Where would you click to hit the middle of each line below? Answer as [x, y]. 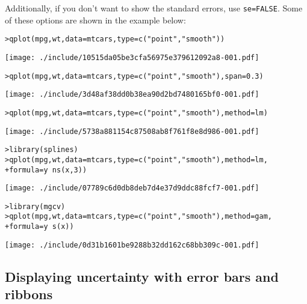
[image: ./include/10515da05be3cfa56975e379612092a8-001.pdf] [132, 57]
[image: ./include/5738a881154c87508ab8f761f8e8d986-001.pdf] [132, 131]
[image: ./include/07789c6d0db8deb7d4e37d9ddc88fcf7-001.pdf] [132, 188]
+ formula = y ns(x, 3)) [46, 170]
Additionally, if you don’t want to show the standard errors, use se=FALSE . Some [154, 8]
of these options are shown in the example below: [95, 20]
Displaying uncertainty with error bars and [142, 276]
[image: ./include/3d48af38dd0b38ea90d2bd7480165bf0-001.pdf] [132, 95]
